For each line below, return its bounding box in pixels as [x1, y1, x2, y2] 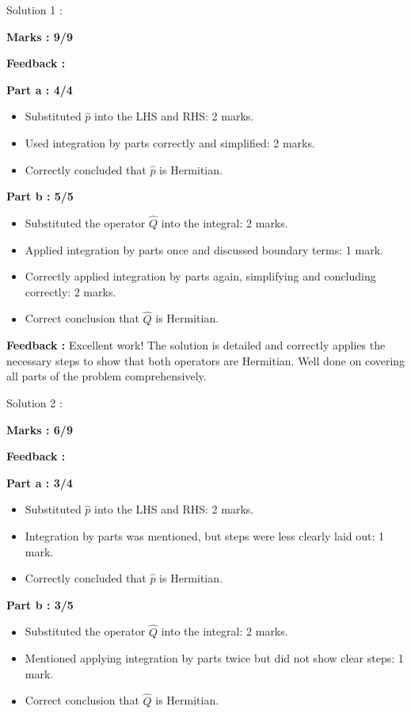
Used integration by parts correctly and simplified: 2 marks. [25, 134, 315, 151]
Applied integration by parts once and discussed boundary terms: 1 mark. [25, 241, 383, 258]
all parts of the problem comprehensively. [6, 368, 207, 384]
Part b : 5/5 [6, 188, 74, 204]
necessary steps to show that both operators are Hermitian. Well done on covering [6, 352, 405, 368]
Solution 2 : [6, 394, 63, 410]
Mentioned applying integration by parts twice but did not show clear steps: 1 [25, 650, 404, 666]
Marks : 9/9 [6, 28, 73, 44]
